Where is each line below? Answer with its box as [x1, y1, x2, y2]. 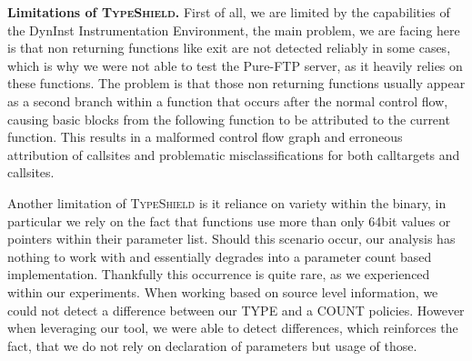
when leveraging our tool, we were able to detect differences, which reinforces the [7, 318, 458, 337]
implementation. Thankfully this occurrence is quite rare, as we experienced [7, 265, 430, 284]
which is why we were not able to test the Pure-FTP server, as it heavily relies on [7, 55, 463, 75]
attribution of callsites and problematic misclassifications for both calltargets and [7, 145, 460, 164]
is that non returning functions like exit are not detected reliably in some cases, [7, 38, 451, 57]
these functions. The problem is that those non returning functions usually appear [7, 74, 466, 93]
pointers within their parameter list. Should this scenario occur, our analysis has [7, 229, 456, 248]
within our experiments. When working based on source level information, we [7, 282, 438, 301]
